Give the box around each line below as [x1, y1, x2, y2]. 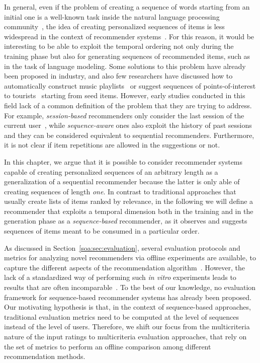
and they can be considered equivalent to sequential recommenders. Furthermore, [4, 129, 254, 140]
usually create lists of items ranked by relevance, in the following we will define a [4, 196, 253, 206]
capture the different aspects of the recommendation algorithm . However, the [4, 262, 245, 272]
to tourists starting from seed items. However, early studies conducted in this [4, 90, 245, 101]
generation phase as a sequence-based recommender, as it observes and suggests [4, 215, 247, 226]
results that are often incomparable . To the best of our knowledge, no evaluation [4, 282, 256, 293]
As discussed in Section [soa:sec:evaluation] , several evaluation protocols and [4, 242, 240, 253]
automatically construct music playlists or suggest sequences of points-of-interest [4, 80, 256, 91]
